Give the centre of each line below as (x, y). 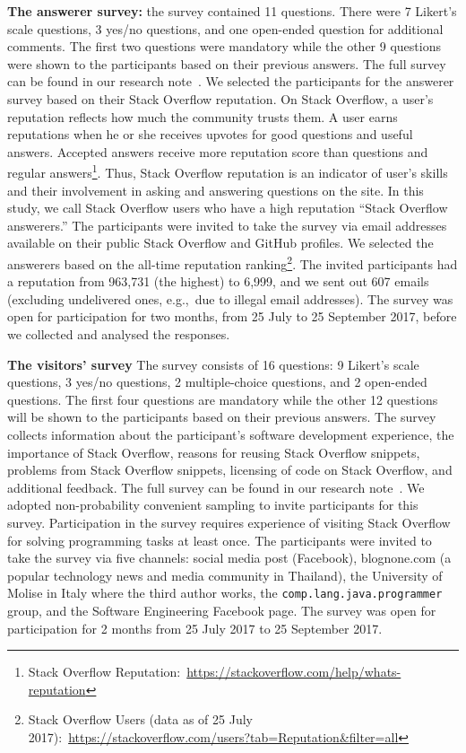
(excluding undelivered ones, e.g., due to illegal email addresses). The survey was (230, 298)
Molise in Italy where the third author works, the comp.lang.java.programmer (225, 593)
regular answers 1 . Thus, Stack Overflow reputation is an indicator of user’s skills (228, 171)
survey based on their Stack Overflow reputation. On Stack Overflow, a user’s (220, 98)
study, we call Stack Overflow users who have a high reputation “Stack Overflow (228, 208)
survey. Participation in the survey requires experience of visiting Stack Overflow (229, 522)
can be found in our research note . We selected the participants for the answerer (231, 81)
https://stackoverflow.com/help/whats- (294, 672)
